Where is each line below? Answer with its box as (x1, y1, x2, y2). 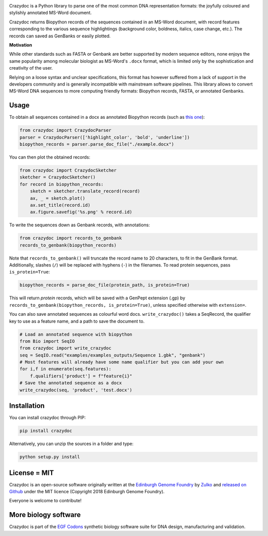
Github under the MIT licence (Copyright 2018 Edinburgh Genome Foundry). (9, 489, 165, 494)
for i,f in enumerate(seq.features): (19, 366, 112, 372)
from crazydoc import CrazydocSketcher (19, 167, 117, 173)
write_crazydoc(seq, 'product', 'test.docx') (19, 387, 133, 393)
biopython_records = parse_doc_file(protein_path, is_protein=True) (19, 282, 190, 288)
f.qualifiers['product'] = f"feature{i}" (30, 373, 133, 379)
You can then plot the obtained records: (9, 154, 90, 160)
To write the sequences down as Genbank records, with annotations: (9, 222, 150, 228)
